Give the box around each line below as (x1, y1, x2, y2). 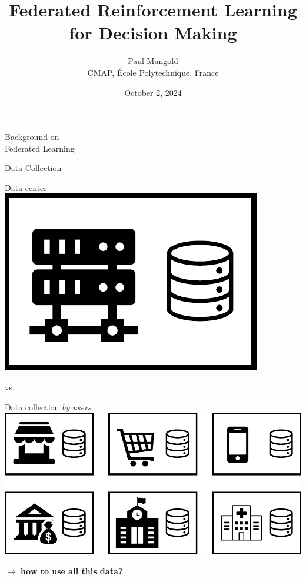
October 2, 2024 (124, 86, 182, 98)
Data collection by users (5, 400, 91, 413)
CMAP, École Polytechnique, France (87, 66, 219, 78)
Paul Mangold (128, 55, 178, 67)
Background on (5, 130, 59, 143)
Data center (5, 181, 47, 193)
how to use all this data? (21, 565, 123, 577)
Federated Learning (5, 142, 75, 154)
